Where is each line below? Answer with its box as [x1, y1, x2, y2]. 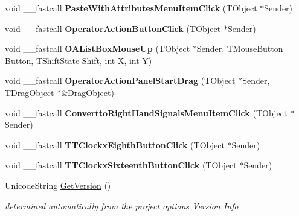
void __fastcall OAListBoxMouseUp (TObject [5, 42, 190, 55]
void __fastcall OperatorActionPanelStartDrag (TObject [5, 74, 236, 87]
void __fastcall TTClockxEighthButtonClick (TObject [5, 138, 225, 151]
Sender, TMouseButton [196, 42, 283, 55]
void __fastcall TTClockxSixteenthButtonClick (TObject [5, 159, 237, 171]
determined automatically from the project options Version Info [5, 199, 239, 212]
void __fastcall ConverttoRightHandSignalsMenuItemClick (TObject [5, 106, 288, 119]
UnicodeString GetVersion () [5, 179, 111, 191]
